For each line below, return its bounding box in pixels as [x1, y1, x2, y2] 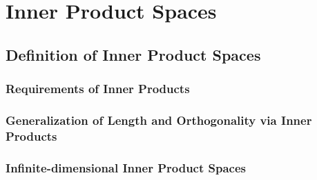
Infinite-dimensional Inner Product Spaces [6, 159, 246, 176]
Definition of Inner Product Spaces [6, 43, 261, 65]
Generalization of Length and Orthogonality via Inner [6, 111, 312, 128]
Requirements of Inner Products [6, 80, 190, 97]
